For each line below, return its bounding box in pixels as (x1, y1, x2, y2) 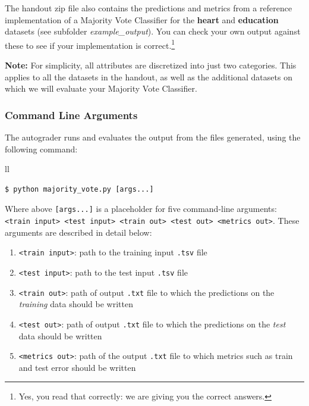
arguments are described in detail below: (5, 226, 152, 238)
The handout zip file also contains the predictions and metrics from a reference (5, 2, 292, 14)
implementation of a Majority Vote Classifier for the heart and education (5, 13, 279, 26)
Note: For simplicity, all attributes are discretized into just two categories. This (5, 59, 297, 71)
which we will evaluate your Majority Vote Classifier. (5, 82, 197, 95)
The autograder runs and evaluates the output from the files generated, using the (5, 131, 301, 143)
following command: (5, 142, 78, 155)
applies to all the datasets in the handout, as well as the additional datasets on (5, 70, 292, 83)
